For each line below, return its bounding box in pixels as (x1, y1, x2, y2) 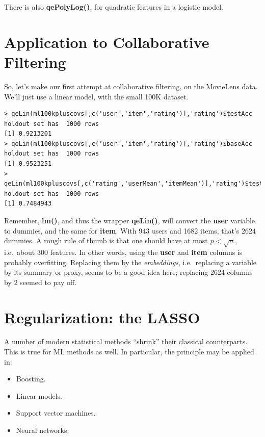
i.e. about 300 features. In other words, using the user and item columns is (4, 246, 243, 257)
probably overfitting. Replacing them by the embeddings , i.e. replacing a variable (4, 256, 256, 267)
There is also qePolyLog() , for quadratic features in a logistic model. (4, 2, 223, 12)
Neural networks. (16, 425, 69, 435)
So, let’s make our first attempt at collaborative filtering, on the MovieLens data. (4, 81, 258, 91)
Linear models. (16, 390, 62, 401)
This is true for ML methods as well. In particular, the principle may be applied (4, 346, 254, 357)
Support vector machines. (16, 407, 96, 418)
